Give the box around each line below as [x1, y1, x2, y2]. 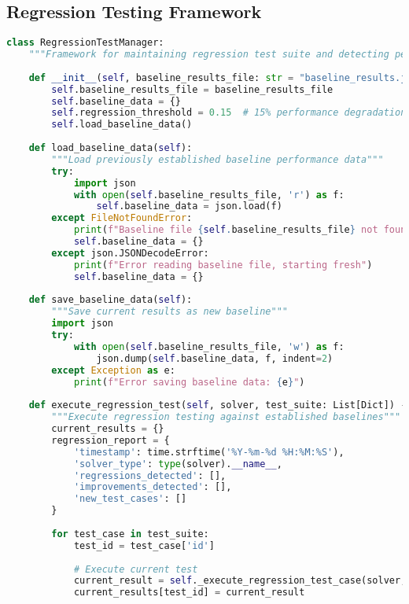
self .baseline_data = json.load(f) [96, 201, 282, 212]
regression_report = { [51, 434, 170, 446]
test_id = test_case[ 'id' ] [73, 540, 215, 551]
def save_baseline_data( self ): [28, 294, 193, 306]
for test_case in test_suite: [51, 528, 209, 540]
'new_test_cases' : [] [73, 493, 187, 505]
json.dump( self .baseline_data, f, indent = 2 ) [96, 352, 333, 364]
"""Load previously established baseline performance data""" [51, 153, 384, 165]
